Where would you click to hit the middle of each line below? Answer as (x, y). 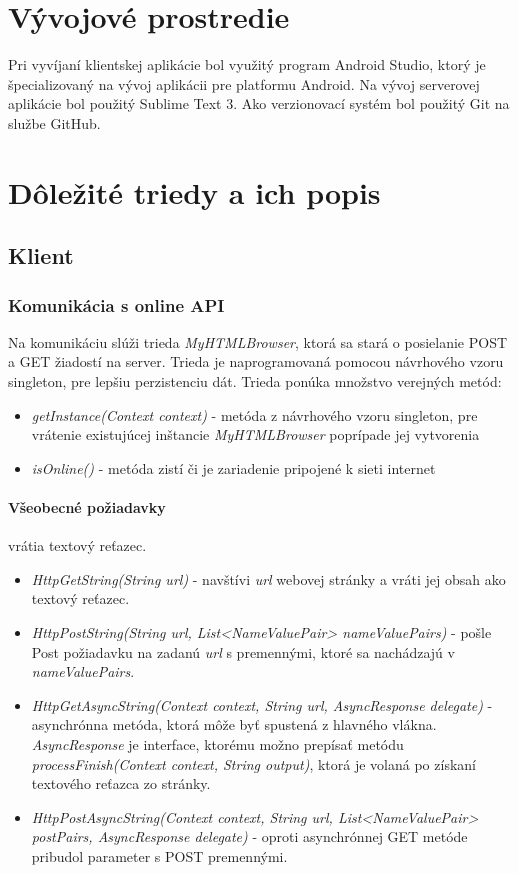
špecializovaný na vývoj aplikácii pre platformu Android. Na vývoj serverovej (244, 83)
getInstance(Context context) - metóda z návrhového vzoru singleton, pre (254, 414)
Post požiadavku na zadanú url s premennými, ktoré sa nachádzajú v (243, 651)
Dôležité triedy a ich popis (194, 191)
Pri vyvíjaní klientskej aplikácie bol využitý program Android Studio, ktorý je (247, 64)
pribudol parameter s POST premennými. (159, 855)
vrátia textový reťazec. (77, 545)
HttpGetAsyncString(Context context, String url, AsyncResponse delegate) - (262, 704)
